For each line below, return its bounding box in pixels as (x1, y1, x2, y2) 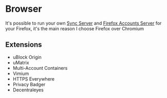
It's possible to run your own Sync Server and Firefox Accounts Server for (5, 20, 162, 26)
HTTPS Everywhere (12, 75, 55, 82)
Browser (5, 3, 42, 15)
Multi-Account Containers (12, 65, 68, 71)
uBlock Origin (12, 54, 42, 60)
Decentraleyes (12, 87, 44, 93)
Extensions (5, 41, 42, 49)
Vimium (12, 70, 29, 76)
